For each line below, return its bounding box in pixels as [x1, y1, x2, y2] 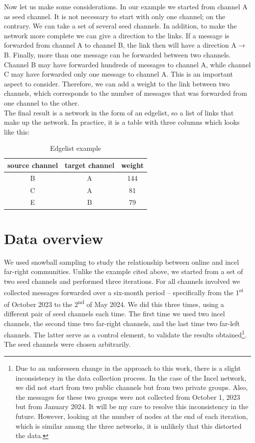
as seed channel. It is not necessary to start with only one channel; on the [4, 11, 226, 21]
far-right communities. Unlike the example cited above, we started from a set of [4, 266, 243, 277]
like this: [4, 126, 30, 137]
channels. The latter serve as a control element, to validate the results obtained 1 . [4, 328, 247, 339]
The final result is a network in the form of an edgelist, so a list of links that [4, 107, 234, 117]
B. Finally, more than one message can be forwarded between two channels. [4, 49, 231, 59]
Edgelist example [50, 143, 102, 153]
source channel [7, 160, 58, 170]
